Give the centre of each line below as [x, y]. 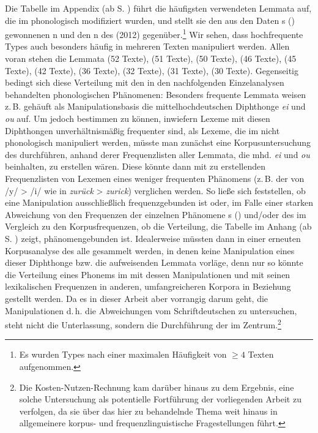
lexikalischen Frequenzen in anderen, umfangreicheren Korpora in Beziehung [148, 286]
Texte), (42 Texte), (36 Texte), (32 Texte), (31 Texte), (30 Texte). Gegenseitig [152, 70]
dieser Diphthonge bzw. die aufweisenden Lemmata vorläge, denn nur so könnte [154, 262]
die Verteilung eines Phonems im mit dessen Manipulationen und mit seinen [148, 274]
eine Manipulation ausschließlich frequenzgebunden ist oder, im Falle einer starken [159, 202]
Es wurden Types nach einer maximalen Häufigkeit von [123, 354]
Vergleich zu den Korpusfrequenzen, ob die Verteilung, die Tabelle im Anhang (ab [158, 226]
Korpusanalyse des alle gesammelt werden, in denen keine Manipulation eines [150, 250]
